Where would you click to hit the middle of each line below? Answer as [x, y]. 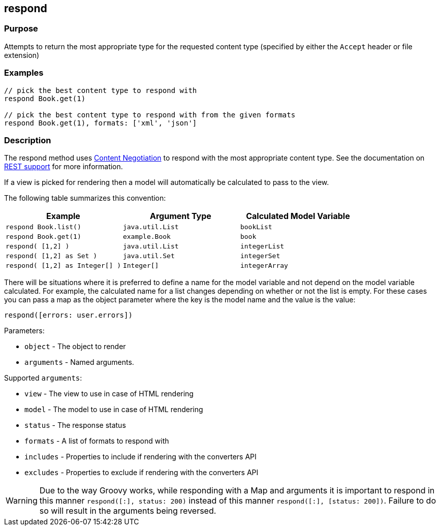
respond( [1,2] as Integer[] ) [63, 266]
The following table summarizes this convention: [85, 198]
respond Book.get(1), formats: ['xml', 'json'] [101, 123]
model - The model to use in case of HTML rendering [114, 410]
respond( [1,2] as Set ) [52, 256]
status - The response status [75, 425]
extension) [22, 55]
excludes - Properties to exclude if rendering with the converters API [142, 473]
